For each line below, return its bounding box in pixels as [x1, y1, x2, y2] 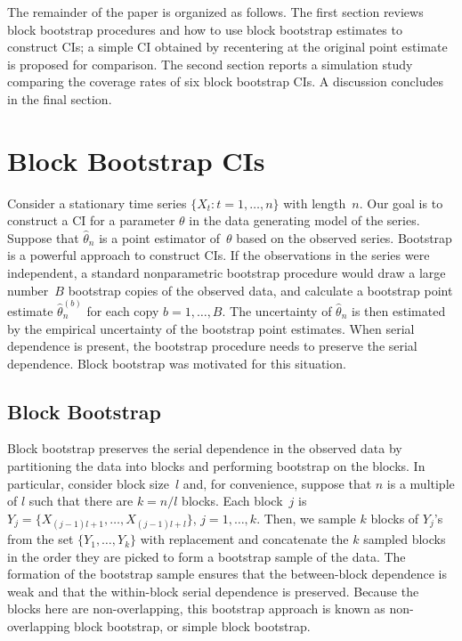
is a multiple [386, 474, 455, 492]
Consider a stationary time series [7, 193, 187, 212]
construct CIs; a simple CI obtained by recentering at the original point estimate [7, 37, 448, 56]
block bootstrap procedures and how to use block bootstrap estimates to [7, 20, 402, 38]
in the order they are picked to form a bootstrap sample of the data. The [7, 547, 406, 565]
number [7, 280, 49, 299]
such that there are [28, 491, 134, 510]
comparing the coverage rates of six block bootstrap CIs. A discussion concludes [7, 72, 443, 91]
